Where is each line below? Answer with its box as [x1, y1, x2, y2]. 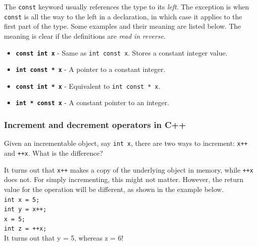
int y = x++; [4, 206, 47, 213]
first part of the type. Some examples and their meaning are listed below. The [4, 21, 241, 31]
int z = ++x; [4, 225, 47, 233]
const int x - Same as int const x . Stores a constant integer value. [15, 47, 228, 58]
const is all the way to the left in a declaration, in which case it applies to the [4, 11, 242, 21]
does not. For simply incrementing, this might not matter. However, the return [4, 174, 244, 184]
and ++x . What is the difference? [4, 148, 103, 158]
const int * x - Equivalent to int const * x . [15, 80, 160, 91]
